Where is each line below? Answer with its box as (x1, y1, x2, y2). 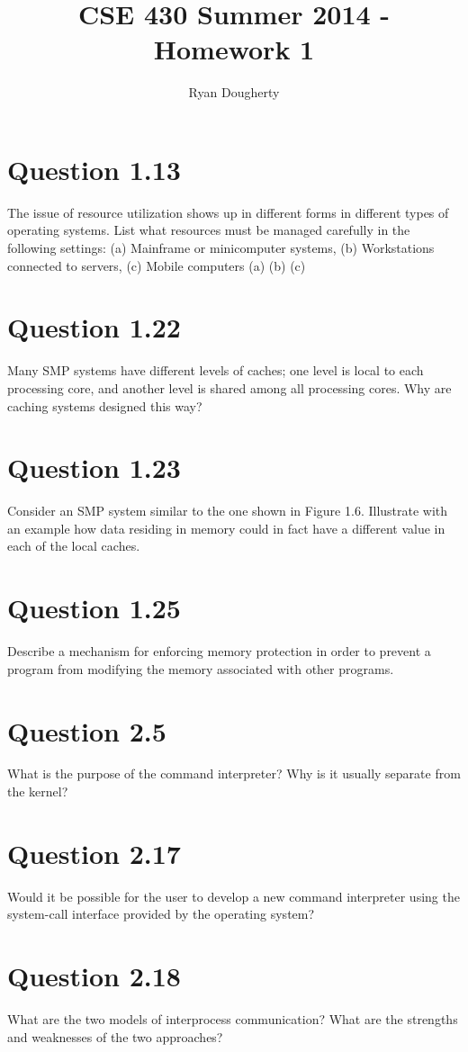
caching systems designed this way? (7, 396, 202, 415)
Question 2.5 (7, 712, 166, 749)
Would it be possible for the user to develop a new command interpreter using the (7, 886, 460, 905)
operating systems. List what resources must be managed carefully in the (7, 220, 410, 239)
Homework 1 (153, 31, 315, 67)
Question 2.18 (7, 958, 181, 994)
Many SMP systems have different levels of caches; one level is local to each (7, 361, 424, 380)
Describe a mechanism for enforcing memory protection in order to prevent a (7, 642, 431, 661)
